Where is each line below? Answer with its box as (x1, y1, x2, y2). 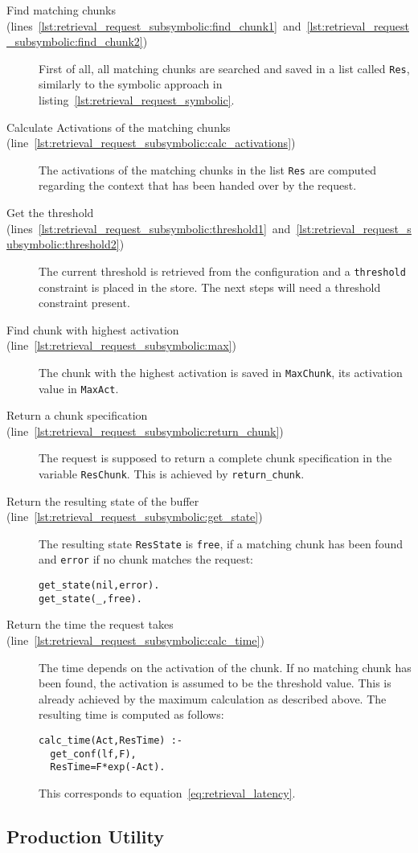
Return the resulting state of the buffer (6, 492, 199, 509)
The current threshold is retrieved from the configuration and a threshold (39, 262, 406, 279)
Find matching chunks (6, 2, 117, 18)
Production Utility (6, 823, 164, 848)
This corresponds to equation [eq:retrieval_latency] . (39, 784, 296, 801)
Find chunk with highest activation (6, 321, 179, 338)
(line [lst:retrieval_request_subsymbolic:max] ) (6, 337, 236, 354)
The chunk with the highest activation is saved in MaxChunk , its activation (39, 363, 403, 380)
